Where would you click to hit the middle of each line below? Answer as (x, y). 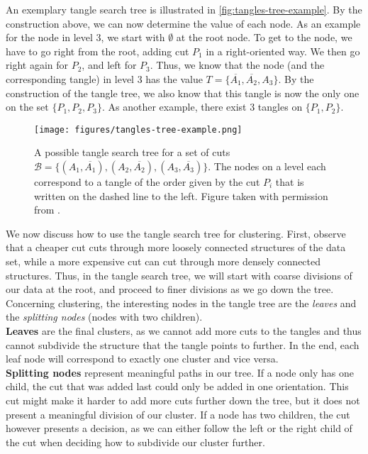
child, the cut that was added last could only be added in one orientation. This (177, 386)
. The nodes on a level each (267, 166)
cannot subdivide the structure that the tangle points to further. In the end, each (183, 344)
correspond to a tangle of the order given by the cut (147, 182)
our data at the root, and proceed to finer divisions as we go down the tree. (170, 289)
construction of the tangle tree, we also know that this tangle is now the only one (183, 93)
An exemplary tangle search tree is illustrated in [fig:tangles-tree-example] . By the (184, 9)
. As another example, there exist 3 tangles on (202, 107)
